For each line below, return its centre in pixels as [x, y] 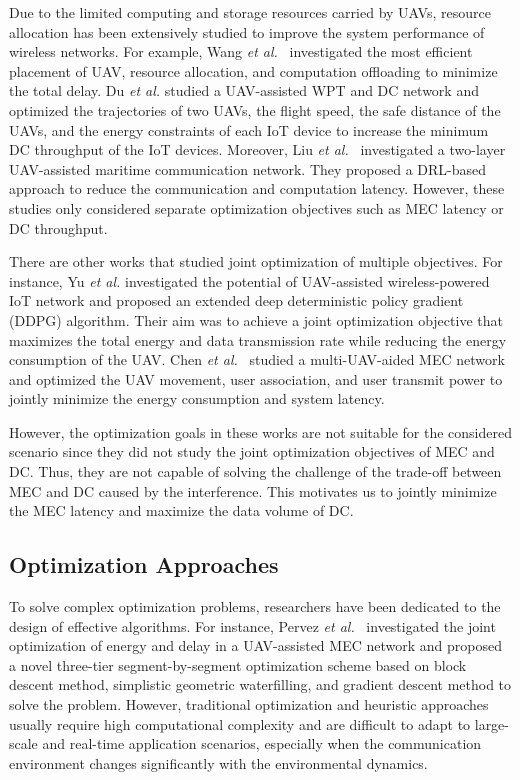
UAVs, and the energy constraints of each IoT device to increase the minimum [249, 129]
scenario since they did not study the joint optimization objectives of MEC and [252, 451]
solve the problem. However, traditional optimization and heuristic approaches [249, 704]
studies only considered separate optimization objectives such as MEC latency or [256, 207]
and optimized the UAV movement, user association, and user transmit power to [256, 378]
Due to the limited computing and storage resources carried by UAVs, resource [250, 12]
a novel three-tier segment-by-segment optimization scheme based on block [238, 664]
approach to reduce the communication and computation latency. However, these [257, 188]
